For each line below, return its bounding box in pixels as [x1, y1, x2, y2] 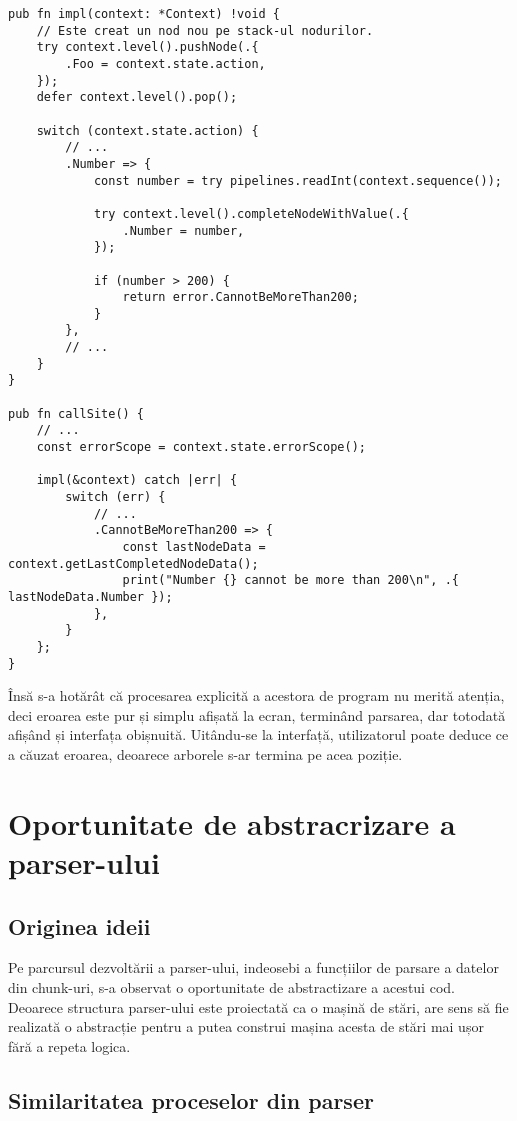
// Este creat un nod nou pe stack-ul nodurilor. [36, 23, 374, 38]
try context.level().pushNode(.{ [36, 40, 259, 55]
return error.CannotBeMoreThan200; [122, 290, 359, 305]
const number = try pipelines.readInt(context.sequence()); [93, 173, 502, 188]
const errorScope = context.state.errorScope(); [36, 440, 366, 455]
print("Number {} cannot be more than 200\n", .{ [122, 573, 460, 588]
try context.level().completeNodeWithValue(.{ [93, 206, 409, 221]
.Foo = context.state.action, [65, 56, 266, 71]
